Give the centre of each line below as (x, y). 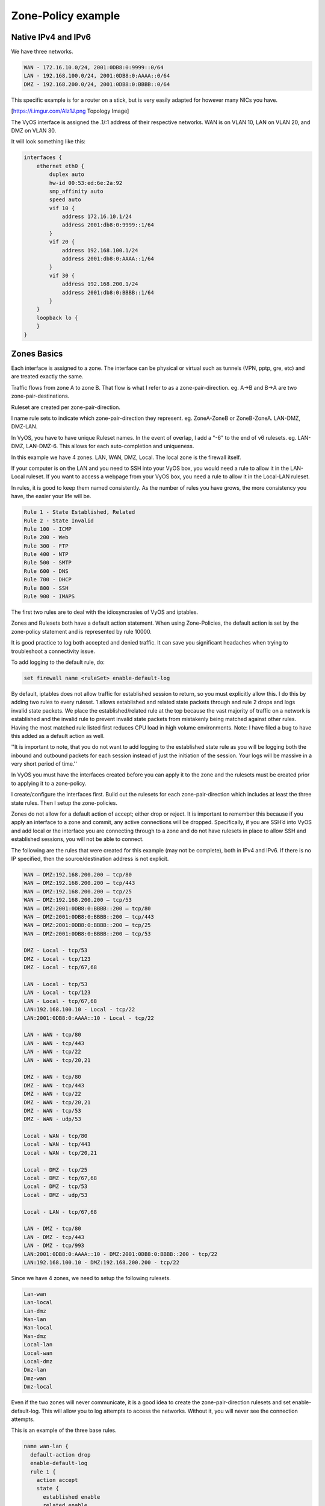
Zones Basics (37, 353)
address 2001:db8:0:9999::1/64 (108, 225)
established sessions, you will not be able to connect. (77, 839)
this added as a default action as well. (58, 736)
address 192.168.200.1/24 (100, 284)
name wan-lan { (46, 1446)
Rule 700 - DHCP (48, 580)
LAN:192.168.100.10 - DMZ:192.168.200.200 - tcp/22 (102, 1262)
